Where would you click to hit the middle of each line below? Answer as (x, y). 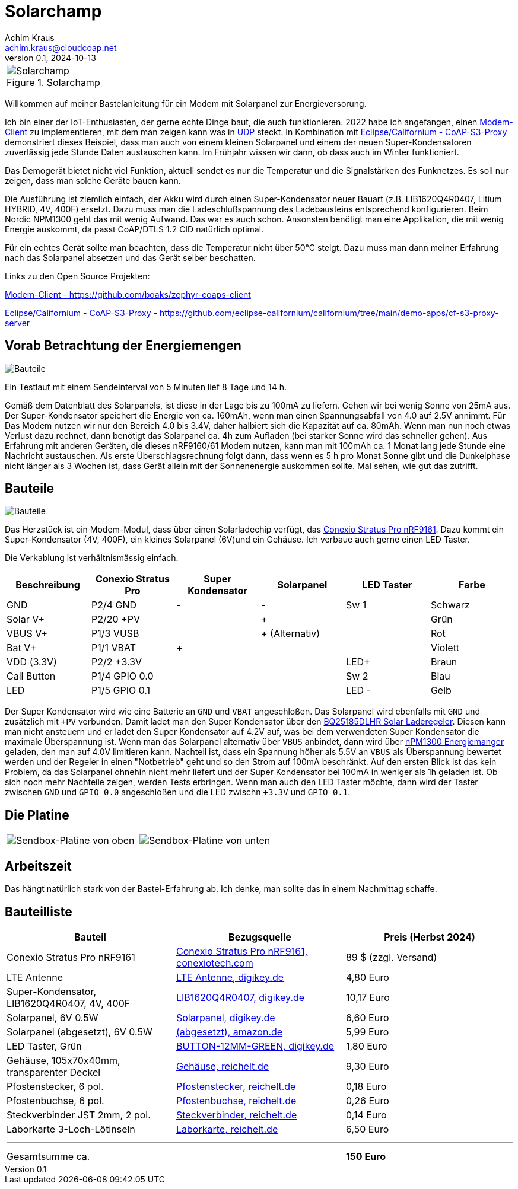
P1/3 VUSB (115, 634)
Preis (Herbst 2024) (430, 937)
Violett (445, 648)
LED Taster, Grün (44, 1046)
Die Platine (37, 815)
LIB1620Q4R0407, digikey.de (240, 997)
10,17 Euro (368, 997)
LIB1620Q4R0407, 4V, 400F (69, 1003)
